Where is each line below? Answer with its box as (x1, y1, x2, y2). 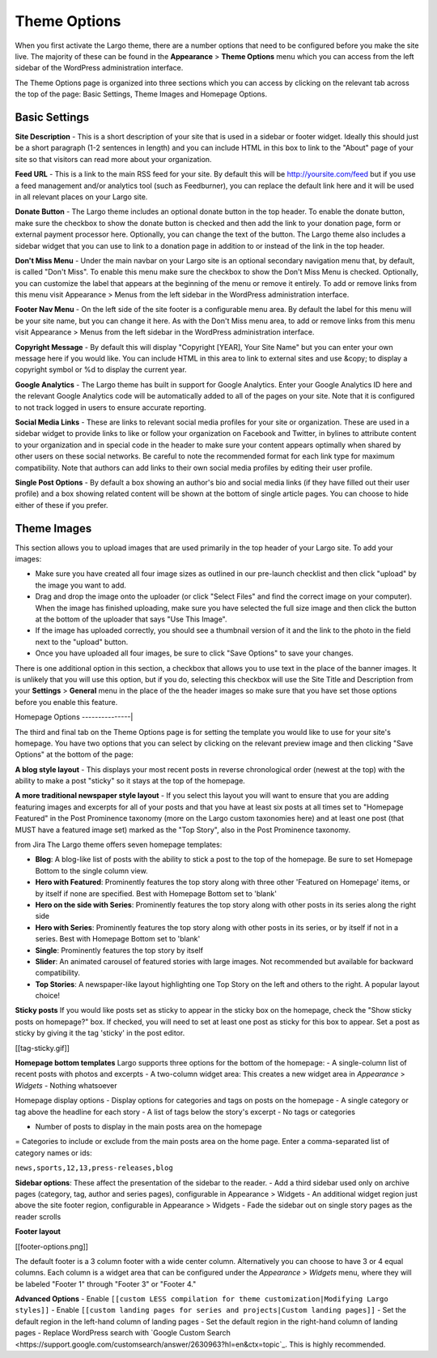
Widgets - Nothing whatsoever (15, 1080, 117, 1090)
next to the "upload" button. (35, 637, 129, 647)
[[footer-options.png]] (15, 1241, 89, 1251)
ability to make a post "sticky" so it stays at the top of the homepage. (15, 776, 246, 786)
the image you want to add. (35, 580, 127, 590)
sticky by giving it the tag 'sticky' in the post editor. (15, 1028, 185, 1038)
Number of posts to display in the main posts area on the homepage (35, 1122, 262, 1131)
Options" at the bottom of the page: (15, 749, 134, 759)
